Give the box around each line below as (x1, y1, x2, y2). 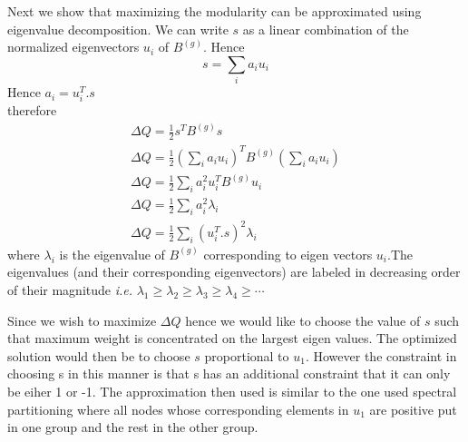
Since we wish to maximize (7, 310, 157, 329)
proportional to (204, 346, 289, 365)
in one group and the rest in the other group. (7, 417, 258, 437)
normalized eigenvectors (7, 37, 140, 56)
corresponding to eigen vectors (203, 244, 373, 263)
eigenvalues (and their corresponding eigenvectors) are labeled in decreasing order (7, 262, 461, 281)
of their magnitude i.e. (7, 280, 133, 300)
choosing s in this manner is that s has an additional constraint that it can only (7, 364, 451, 383)
